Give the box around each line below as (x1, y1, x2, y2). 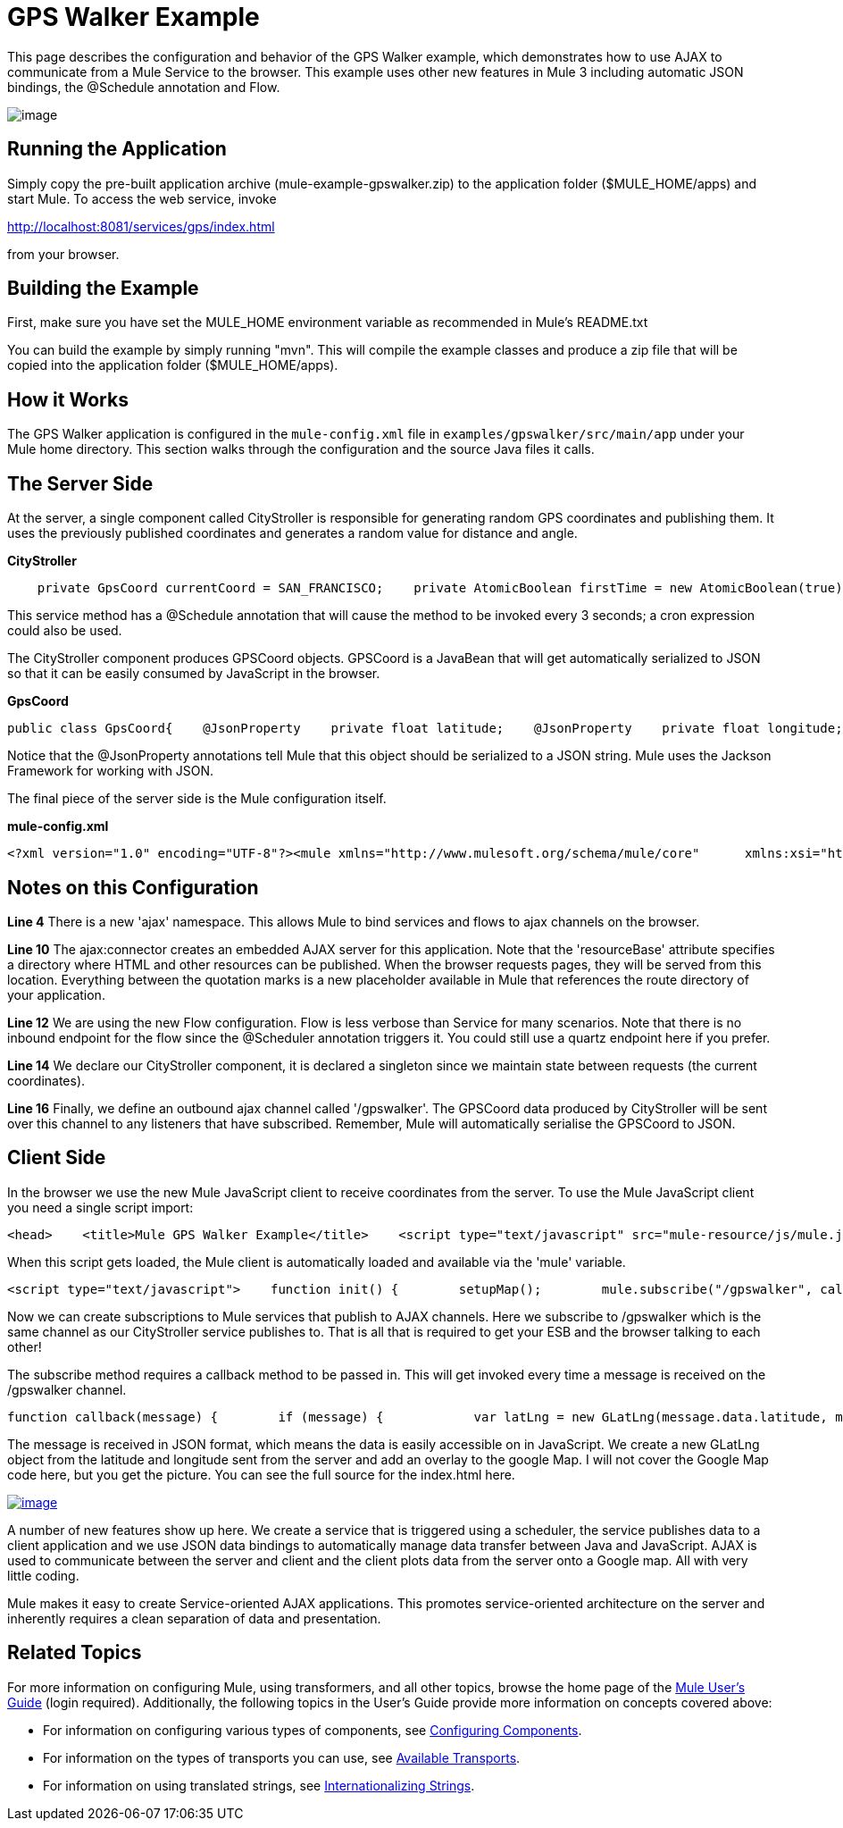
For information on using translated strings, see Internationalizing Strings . (43, 1777, 475, 1793)
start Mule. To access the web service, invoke (7, 190, 277, 206)
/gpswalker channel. (7, 1381, 127, 1397)
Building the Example (7, 277, 199, 300)
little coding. (7, 1567, 79, 1583)
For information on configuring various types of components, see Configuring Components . (43, 1722, 582, 1738)
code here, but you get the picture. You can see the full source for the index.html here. (7, 1466, 515, 1482)
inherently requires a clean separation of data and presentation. (7, 1610, 381, 1626)
